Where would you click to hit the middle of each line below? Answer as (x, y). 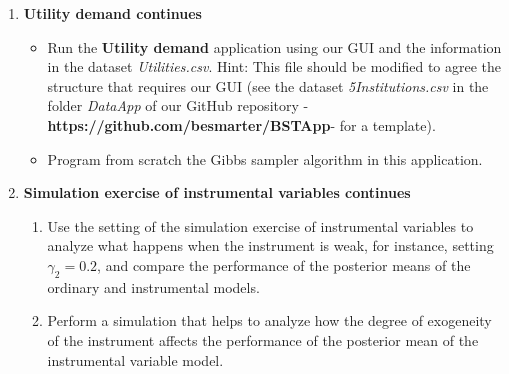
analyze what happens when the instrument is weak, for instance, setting (270, 245)
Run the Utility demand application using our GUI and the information (274, 46)
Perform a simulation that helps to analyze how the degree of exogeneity (269, 320)
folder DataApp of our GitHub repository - (178, 105)
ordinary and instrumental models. (153, 286)
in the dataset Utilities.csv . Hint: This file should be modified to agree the (274, 66)
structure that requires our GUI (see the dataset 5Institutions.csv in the (268, 85)
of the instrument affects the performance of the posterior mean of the (263, 339)
